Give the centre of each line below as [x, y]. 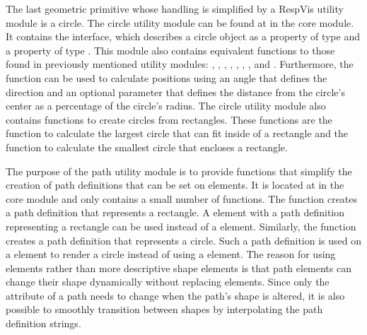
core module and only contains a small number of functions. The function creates [182, 198]
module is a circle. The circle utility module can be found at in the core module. [180, 22]
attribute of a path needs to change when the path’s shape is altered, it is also [175, 295]
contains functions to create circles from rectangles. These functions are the [169, 119]
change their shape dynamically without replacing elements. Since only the [168, 282]
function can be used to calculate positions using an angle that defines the [167, 77]
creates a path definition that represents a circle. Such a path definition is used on [183, 240]
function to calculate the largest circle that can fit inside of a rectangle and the [177, 133]
